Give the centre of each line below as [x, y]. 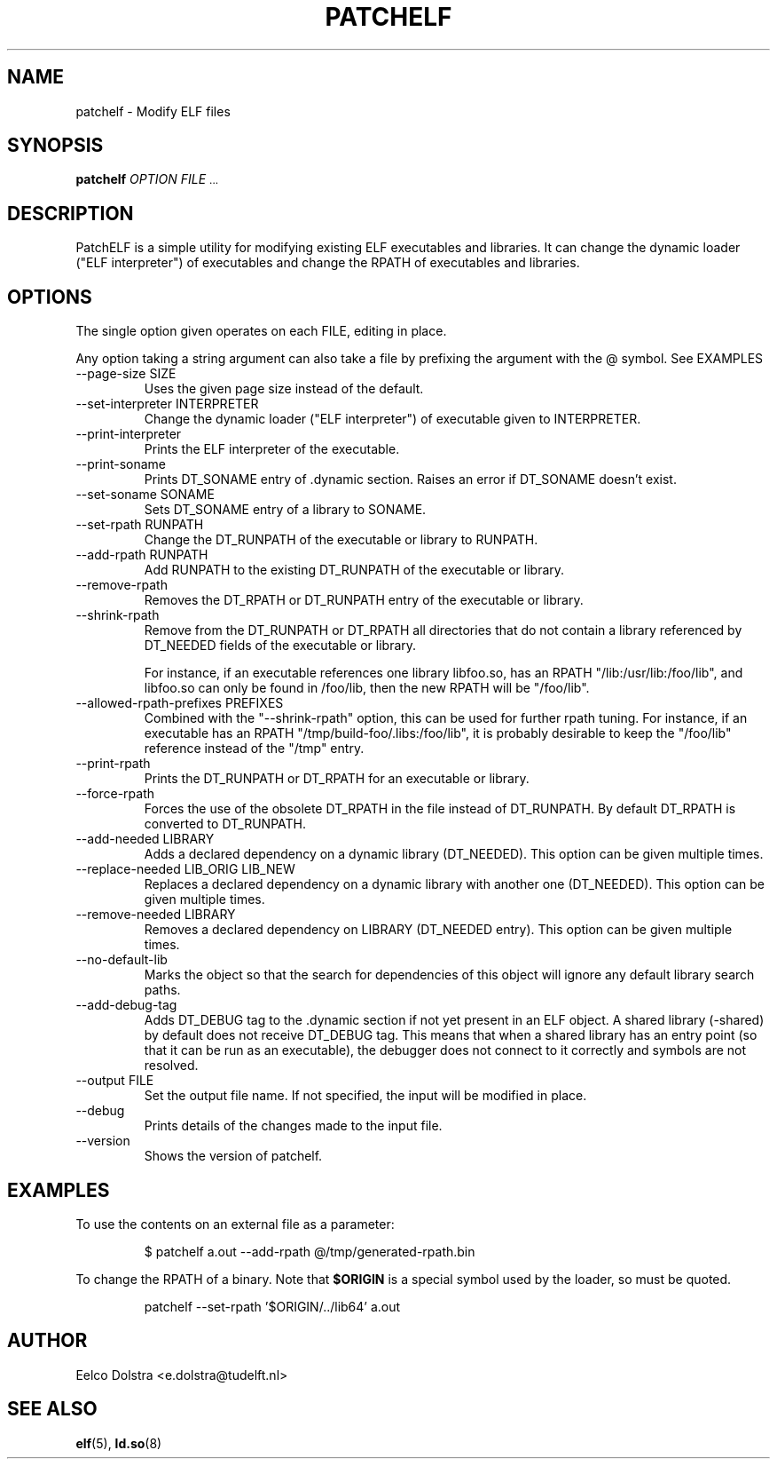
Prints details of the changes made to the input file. [293, 1126]
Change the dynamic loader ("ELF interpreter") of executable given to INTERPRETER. [392, 419]
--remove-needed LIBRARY [156, 915]
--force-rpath [115, 794]
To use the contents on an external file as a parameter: [235, 1224]
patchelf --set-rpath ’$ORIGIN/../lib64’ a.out [272, 1306]
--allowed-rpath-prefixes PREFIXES [180, 703]
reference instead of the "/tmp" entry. [254, 749]
